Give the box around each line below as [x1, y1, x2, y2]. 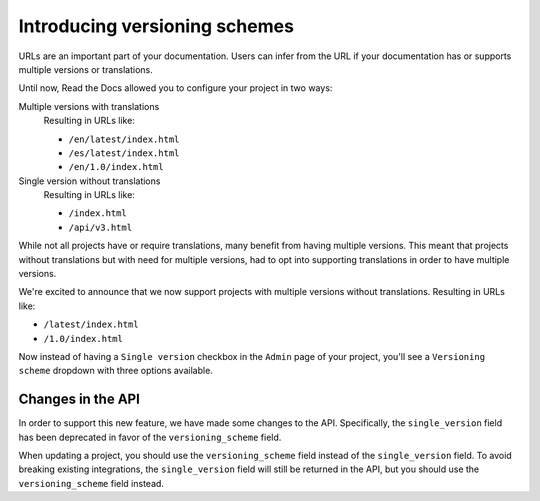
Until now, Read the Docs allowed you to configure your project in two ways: [18, 82, 333, 94]
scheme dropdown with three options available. [18, 365, 214, 377]
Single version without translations [18, 175, 161, 187]
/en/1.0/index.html [68, 161, 164, 173]
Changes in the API [18, 391, 140, 408]
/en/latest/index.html [68, 133, 180, 145]
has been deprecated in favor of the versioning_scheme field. [18, 431, 282, 443]
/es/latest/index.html [68, 147, 180, 159]
